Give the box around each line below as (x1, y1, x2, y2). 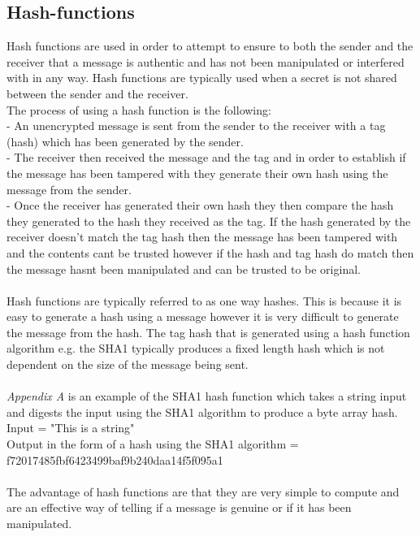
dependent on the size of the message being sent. (6, 356, 249, 373)
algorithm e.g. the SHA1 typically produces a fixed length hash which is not (6, 340, 385, 357)
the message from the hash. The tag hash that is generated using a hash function (6, 323, 410, 340)
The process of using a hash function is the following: (6, 101, 271, 118)
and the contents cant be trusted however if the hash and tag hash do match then (6, 244, 414, 261)
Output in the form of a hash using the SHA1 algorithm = (6, 435, 299, 453)
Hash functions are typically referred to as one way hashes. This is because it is (6, 292, 402, 309)
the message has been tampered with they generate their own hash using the (6, 164, 388, 181)
